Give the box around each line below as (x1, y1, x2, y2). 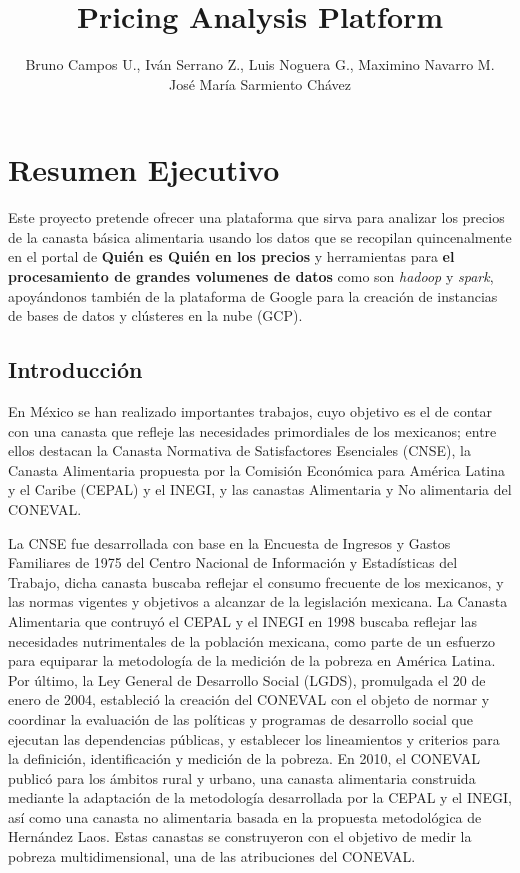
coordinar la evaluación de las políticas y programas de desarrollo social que (8, 708, 473, 729)
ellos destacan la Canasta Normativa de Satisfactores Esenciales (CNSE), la (8, 440, 471, 461)
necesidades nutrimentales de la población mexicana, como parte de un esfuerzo (8, 630, 495, 651)
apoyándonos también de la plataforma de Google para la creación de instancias (8, 285, 498, 306)
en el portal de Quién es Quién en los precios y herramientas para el (8, 246, 455, 267)
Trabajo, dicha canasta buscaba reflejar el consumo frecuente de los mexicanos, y (8, 571, 504, 592)
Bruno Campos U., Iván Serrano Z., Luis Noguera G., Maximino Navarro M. (25, 54, 495, 75)
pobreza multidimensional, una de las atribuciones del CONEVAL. (8, 846, 416, 867)
